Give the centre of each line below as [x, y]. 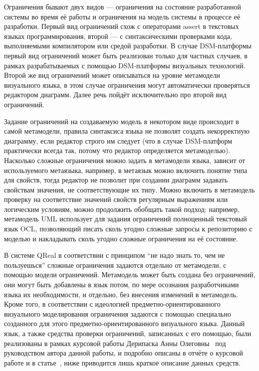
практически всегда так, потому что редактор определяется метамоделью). [117, 150]
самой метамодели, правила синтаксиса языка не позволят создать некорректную [127, 131]
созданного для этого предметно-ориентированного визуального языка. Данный [125, 323]
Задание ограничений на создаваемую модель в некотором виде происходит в [122, 121]
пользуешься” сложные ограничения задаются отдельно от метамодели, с [115, 265]
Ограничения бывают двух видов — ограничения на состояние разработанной [123, 6]
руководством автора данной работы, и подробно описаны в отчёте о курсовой [124, 353]
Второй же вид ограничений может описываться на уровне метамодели [112, 75]
